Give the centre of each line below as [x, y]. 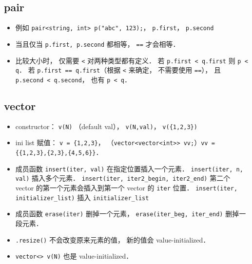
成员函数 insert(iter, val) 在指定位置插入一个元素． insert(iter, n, [129, 168]
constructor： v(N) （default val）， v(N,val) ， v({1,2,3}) [106, 126]
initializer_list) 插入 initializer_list [82, 197]
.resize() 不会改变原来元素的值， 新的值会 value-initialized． [113, 239]
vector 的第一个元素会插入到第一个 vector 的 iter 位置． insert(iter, [126, 187]
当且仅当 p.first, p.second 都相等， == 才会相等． [97, 44]
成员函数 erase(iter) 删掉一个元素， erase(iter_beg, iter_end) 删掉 [127, 214]
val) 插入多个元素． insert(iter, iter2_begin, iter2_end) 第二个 [123, 178]
